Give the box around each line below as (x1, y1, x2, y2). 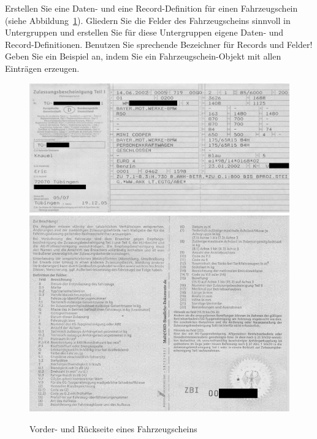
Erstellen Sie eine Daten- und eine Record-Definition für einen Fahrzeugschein (5, 2, 298, 14)
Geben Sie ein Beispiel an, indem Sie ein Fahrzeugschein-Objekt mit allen (5, 50, 281, 63)
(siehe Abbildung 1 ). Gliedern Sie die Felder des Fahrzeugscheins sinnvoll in (5, 14, 291, 26)
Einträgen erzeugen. (5, 61, 80, 74)
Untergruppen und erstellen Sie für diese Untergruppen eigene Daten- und (5, 26, 284, 39)
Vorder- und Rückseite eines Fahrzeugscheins (29, 422, 197, 435)
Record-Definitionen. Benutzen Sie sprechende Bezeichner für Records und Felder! (5, 37, 313, 50)
